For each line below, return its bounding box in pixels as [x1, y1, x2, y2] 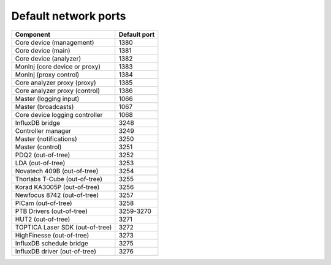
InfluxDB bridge [15, 118, 61, 127]
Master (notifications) [15, 135, 78, 143]
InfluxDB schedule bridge [15, 239, 89, 247]
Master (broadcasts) [15, 102, 74, 111]
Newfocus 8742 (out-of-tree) [15, 190, 99, 199]
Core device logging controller [15, 110, 103, 119]
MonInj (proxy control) [15, 70, 80, 79]
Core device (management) [15, 38, 94, 47]
